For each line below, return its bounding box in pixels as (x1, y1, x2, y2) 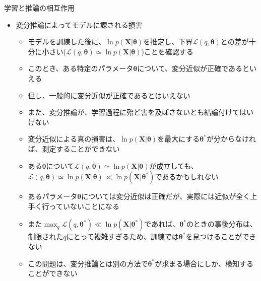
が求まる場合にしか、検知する (155, 258, 253, 268)
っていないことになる (49, 200, 119, 211)
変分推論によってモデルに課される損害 (16, 19, 143, 30)
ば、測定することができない (28, 143, 120, 154)
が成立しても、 (149, 160, 198, 171)
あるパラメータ (28, 191, 78, 201)
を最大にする (157, 133, 200, 144)
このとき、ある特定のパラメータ (28, 63, 134, 74)
